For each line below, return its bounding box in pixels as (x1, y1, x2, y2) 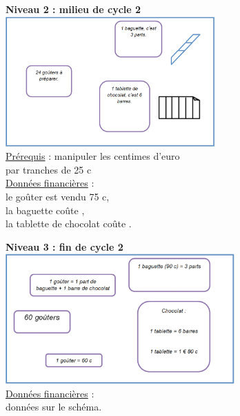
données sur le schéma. (6, 399, 102, 414)
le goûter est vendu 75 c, (6, 189, 110, 203)
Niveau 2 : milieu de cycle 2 (6, 2, 141, 16)
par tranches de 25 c (6, 162, 92, 176)
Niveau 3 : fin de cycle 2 (6, 239, 123, 253)
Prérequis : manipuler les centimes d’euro (6, 149, 180, 163)
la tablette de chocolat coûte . (6, 216, 132, 231)
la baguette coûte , (6, 202, 85, 217)
